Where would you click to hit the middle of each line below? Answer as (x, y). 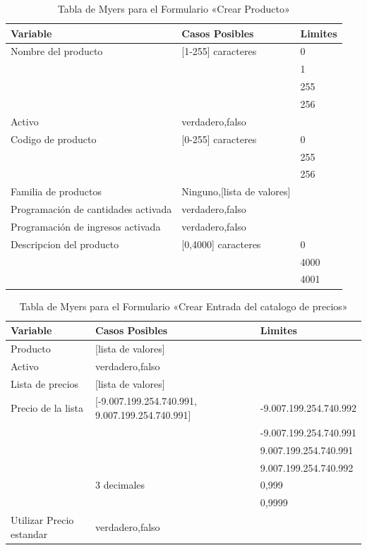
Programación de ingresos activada (86, 226)
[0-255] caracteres (219, 139)
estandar (29, 533)
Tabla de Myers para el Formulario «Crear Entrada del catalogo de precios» (183, 306)
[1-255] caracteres (219, 51)
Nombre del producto (57, 51)
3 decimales (120, 485)
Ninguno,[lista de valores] (236, 191)
